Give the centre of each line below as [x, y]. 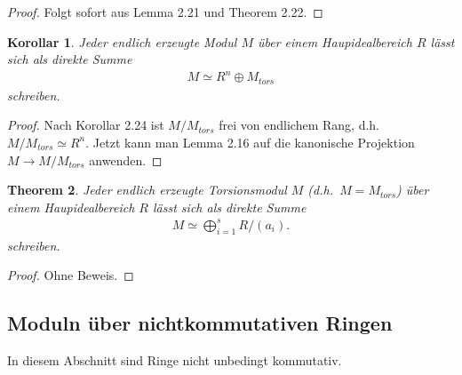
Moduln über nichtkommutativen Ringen [200, 323]
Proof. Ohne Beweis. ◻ [71, 275]
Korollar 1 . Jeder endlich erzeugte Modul [122, 41]
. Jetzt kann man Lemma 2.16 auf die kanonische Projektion [250, 142]
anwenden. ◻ [126, 160]
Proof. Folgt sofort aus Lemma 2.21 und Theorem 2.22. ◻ [165, 12]
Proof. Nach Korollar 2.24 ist [86, 125]
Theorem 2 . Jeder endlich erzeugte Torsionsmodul [147, 190]
